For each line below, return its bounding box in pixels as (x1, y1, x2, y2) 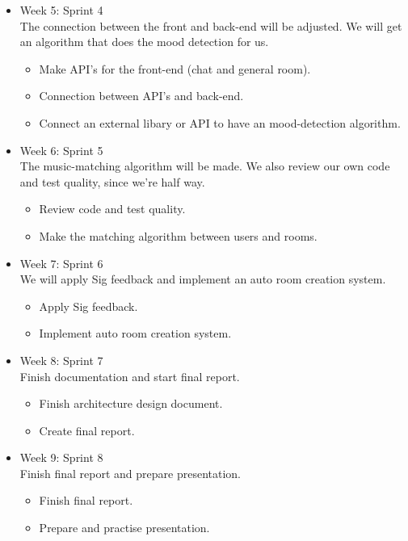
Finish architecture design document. (39, 395, 223, 412)
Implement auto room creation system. (39, 325, 232, 342)
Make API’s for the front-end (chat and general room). (39, 60, 311, 77)
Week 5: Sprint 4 (19, 2, 103, 18)
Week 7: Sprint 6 (19, 254, 103, 271)
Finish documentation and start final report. (19, 367, 240, 384)
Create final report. (39, 421, 135, 438)
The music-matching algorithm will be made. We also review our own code (19, 157, 390, 174)
